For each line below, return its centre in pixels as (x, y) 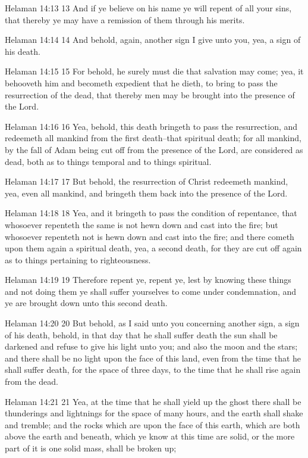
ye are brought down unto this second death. (86, 303)
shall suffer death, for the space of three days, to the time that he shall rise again (153, 370)
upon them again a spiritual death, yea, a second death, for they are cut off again (153, 248)
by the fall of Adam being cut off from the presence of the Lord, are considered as (154, 149)
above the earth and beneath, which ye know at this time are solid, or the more (150, 436)
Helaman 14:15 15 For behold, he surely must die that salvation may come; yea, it (154, 71)
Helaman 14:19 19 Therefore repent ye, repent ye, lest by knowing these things (148, 280)
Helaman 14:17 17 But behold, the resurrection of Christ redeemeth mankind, (147, 181)
